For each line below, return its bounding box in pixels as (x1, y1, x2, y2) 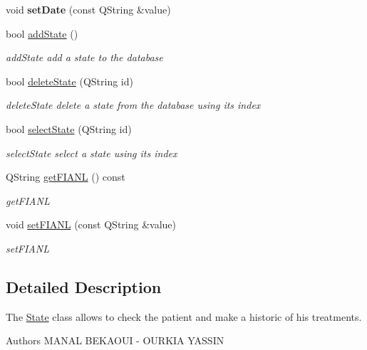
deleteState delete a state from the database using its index (6, 97, 261, 112)
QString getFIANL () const (6, 169, 125, 184)
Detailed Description (6, 275, 162, 297)
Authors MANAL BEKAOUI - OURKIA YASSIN (6, 333, 224, 348)
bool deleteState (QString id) (6, 73, 133, 88)
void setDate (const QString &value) (6, 2, 171, 16)
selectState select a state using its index (6, 145, 177, 160)
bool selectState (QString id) (6, 121, 132, 136)
